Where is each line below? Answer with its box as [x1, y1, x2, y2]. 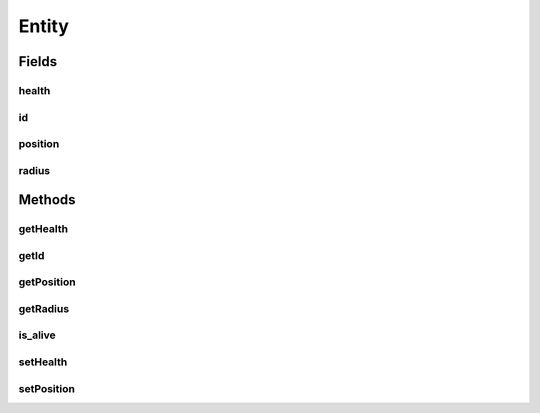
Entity [18, 15, 70, 37]
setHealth [18, 355, 68, 369]
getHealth [18, 222, 69, 236]
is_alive [18, 328, 57, 342]
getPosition [18, 275, 76, 289]
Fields [18, 53, 58, 70]
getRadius [18, 301, 70, 315]
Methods [18, 191, 76, 209]
